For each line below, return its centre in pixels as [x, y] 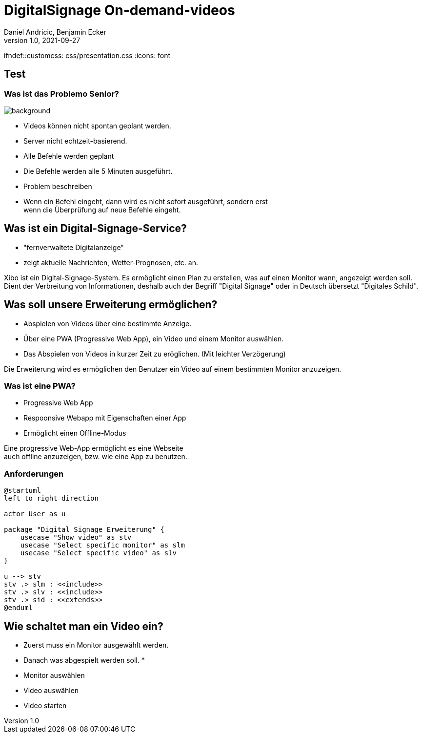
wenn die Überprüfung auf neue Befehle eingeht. [102, 210]
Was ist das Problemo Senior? [62, 94]
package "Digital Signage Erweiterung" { [84, 530]
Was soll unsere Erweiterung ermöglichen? [111, 305]
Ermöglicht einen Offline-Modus [75, 433]
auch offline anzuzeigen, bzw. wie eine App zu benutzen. [96, 457]
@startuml [22, 491]
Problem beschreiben [58, 186]
